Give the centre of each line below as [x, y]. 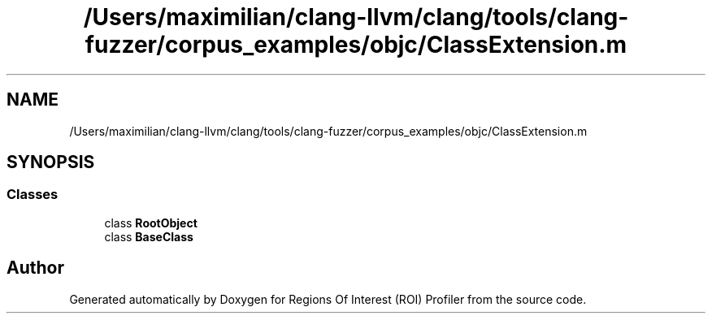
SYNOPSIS [51, 162]
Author [35, 268]
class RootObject [151, 223]
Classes [33, 195]
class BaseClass [149, 236]
